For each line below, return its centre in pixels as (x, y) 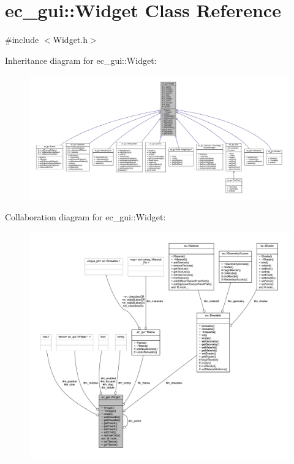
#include (22, 40)
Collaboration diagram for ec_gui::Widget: (85, 217)
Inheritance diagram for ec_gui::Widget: (81, 60)
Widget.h (70, 40)
